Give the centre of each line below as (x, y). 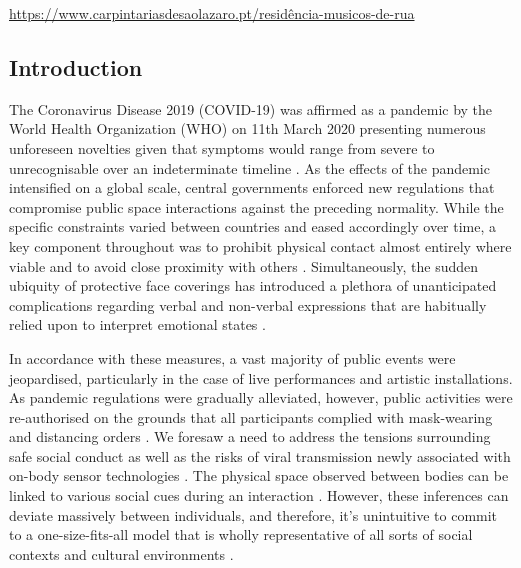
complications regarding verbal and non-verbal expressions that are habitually (248, 304)
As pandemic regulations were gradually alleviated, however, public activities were (261, 397)
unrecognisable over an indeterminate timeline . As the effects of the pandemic (249, 167)
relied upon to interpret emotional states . (137, 324)
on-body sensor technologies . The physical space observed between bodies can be (259, 475)
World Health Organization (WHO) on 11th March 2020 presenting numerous (247, 128)
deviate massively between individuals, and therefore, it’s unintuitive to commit (253, 514)
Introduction (76, 66)
